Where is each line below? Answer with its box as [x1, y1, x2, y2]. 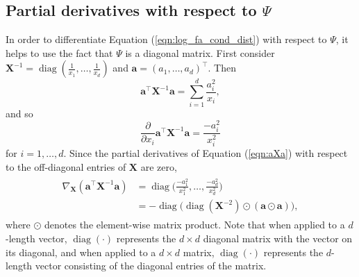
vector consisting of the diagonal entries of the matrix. [35, 258, 267, 273]
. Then [208, 60, 236, 75]
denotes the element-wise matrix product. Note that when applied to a [44, 217, 345, 232]
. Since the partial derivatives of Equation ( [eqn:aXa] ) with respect [63, 146, 348, 160]
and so [6, 106, 33, 120]
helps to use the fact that [6, 45, 113, 60]
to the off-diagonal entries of [6, 160, 126, 174]
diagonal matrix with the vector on [203, 231, 353, 246]
